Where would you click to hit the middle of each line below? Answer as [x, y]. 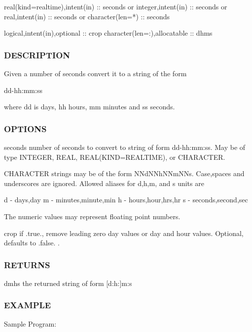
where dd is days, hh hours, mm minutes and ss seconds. [90, 107]
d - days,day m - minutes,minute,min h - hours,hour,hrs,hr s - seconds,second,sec [126, 200]
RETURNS [27, 264]
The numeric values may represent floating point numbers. [92, 216]
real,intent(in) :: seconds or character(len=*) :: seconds [87, 16]
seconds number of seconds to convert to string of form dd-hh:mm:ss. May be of [125, 147]
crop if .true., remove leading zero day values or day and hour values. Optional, [124, 233]
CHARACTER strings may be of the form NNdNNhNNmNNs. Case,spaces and [124, 173]
